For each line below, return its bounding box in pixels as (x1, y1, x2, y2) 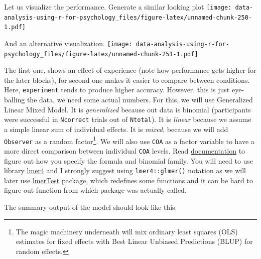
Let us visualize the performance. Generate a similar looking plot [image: (4, 2, 232, 12)
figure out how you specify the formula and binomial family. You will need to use (4, 155, 253, 166)
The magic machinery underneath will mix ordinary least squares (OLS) (16, 226, 238, 236)
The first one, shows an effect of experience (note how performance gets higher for (4, 65, 256, 75)
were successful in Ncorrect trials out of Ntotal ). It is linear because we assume (4, 114, 251, 124)
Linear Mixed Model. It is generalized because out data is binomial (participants (4, 104, 251, 114)
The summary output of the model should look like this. (4, 201, 177, 212)
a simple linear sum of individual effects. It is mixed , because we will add (4, 123, 228, 134)
